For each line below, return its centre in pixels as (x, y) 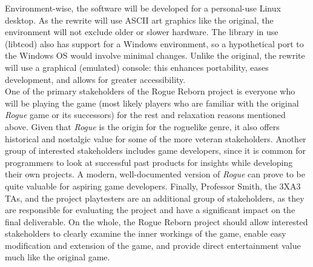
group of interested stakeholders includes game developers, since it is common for (155, 150)
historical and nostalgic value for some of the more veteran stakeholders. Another (156, 138)
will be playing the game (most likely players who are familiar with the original (152, 103)
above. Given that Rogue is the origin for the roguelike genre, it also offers (142, 126)
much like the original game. (58, 257)
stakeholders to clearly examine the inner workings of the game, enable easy (146, 233)
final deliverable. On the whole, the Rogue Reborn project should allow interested (156, 221)
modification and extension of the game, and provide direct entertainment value (153, 245)
